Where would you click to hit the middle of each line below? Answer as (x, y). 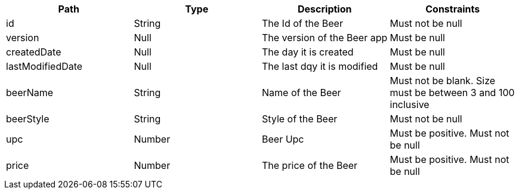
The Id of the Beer (302, 23)
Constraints (453, 9)
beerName (30, 93)
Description (325, 9)
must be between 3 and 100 (452, 93)
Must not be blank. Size (443, 81)
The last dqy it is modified (320, 66)
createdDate (34, 52)
